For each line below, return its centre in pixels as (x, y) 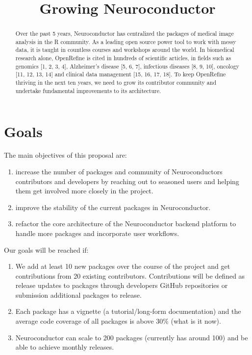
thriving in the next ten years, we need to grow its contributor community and (116, 83)
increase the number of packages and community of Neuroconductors (119, 171)
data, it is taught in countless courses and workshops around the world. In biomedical (125, 50)
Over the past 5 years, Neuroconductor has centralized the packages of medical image (125, 34)
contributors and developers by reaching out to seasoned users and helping (127, 181)
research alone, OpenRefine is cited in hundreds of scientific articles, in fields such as (123, 58)
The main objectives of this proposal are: (65, 155)
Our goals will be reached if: (46, 249)
